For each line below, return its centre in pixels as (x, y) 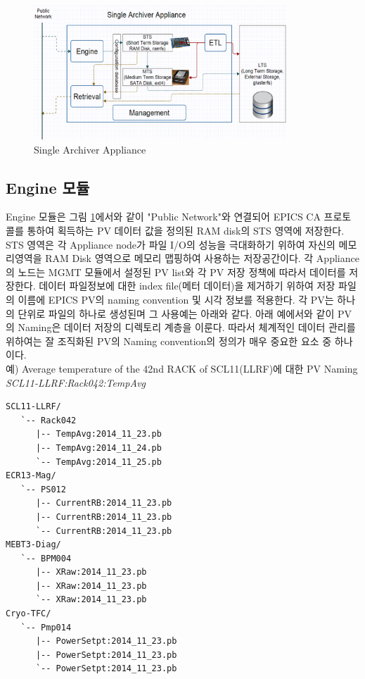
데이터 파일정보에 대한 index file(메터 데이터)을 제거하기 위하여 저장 (187, 286)
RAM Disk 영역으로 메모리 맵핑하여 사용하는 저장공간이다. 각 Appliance (202, 258)
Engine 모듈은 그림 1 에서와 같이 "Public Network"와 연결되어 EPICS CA (163, 217)
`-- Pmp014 (46, 627)
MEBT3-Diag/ (33, 545)
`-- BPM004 (46, 558)
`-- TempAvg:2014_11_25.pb (98, 462)
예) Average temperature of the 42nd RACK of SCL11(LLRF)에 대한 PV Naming (182, 368)
